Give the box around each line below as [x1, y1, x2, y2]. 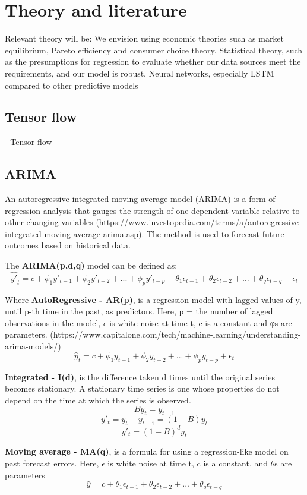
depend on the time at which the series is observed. [5, 393, 191, 406]
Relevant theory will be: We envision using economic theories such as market [5, 32, 284, 45]
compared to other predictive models [5, 78, 138, 91]
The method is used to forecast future [146, 227, 284, 239]
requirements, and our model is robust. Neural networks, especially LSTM [5, 67, 274, 79]
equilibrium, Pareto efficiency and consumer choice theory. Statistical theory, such [5, 43, 303, 56]
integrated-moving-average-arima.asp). [5, 227, 144, 239]
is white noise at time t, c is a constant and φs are [109, 316, 292, 329]
